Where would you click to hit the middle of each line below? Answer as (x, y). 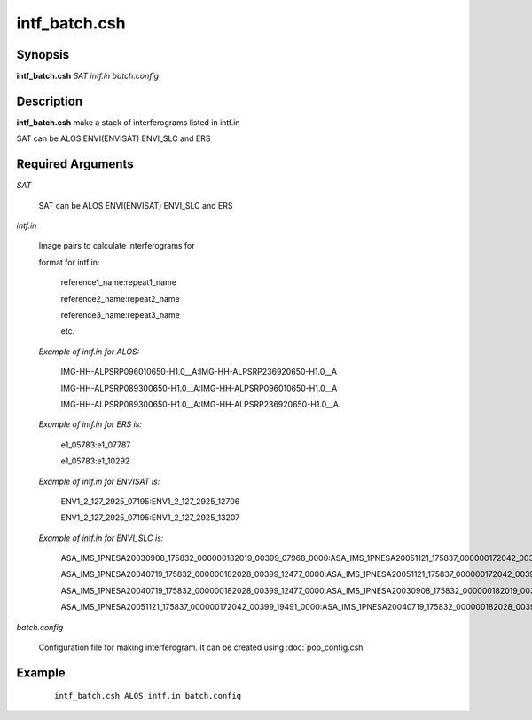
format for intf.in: (69, 262)
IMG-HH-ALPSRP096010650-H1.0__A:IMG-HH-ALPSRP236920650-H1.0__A (199, 372)
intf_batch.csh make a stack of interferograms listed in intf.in (128, 122)
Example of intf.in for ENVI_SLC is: (101, 538)
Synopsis (43, 55)
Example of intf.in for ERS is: (90, 424)
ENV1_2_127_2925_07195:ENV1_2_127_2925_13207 (150, 518)
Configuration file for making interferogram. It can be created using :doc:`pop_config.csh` (202, 647)
